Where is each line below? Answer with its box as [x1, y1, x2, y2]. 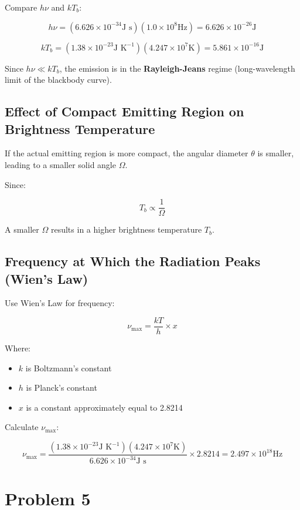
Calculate [5, 421, 39, 433]
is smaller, [257, 147, 294, 159]
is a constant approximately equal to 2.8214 [26, 401, 183, 413]
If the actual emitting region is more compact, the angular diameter [5, 147, 248, 159]
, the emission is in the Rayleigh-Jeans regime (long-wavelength [59, 62, 295, 74]
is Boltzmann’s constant [25, 361, 112, 374]
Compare [5, 1, 37, 13]
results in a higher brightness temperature [50, 223, 202, 236]
